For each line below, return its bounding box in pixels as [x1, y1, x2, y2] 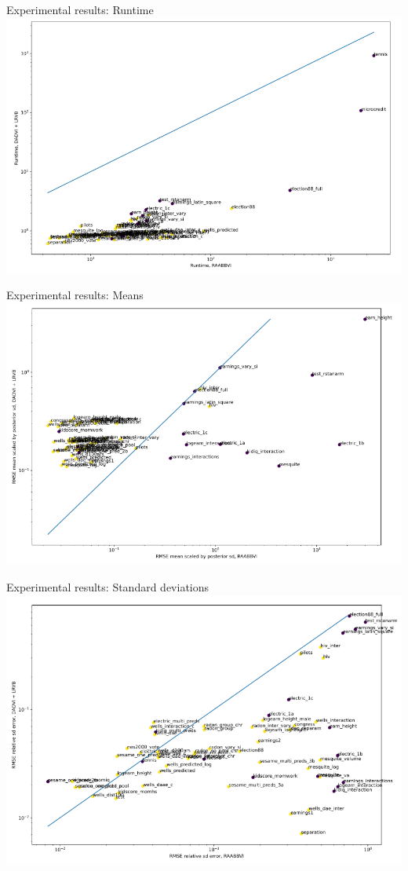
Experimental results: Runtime [6, 2, 154, 17]
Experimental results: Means [6, 286, 144, 302]
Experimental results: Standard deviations [6, 578, 209, 595]
